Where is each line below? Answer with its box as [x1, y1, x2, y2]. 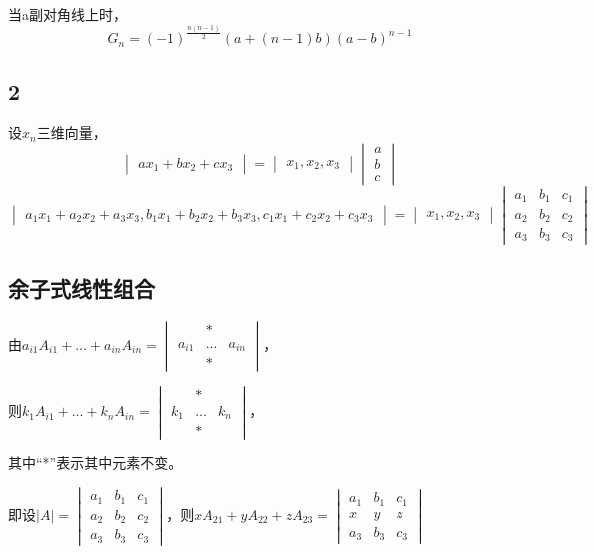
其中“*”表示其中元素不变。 [8, 452, 183, 473]
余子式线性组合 [8, 272, 155, 303]
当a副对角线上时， [8, 4, 127, 24]
